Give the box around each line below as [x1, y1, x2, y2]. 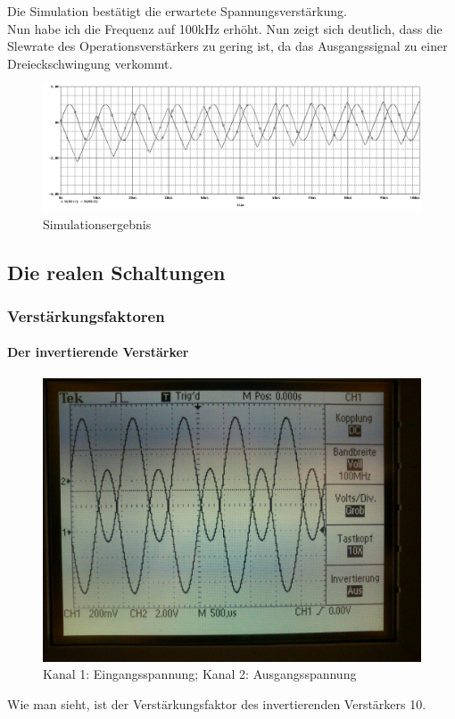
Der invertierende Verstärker [7, 343, 189, 361]
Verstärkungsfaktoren [7, 304, 165, 326]
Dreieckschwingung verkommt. [7, 54, 173, 72]
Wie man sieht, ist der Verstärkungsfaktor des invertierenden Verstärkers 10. [7, 694, 426, 713]
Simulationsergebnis [43, 214, 152, 233]
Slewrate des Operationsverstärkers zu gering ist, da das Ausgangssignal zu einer [7, 37, 448, 55]
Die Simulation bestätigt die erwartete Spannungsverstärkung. [7, 2, 347, 20]
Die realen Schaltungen [7, 258, 226, 285]
